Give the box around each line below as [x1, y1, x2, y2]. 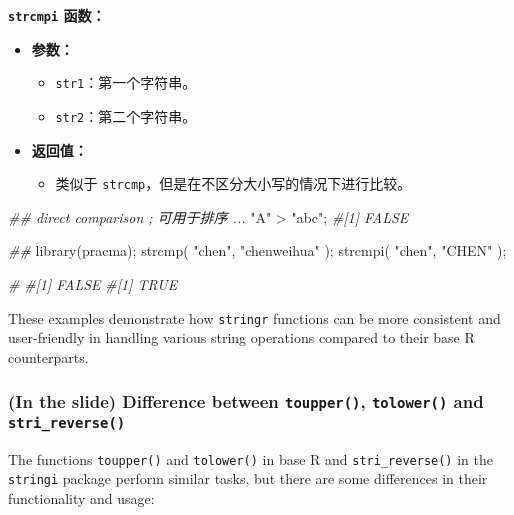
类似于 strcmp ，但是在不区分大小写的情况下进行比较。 [55, 173, 412, 194]
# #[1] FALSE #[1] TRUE [8, 274, 178, 294]
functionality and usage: [8, 488, 155, 509]
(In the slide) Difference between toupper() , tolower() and [8, 389, 484, 414]
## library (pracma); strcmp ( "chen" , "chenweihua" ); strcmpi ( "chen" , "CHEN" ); [8, 240, 507, 261]
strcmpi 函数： [8, 5, 106, 25]
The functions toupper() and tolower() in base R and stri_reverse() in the [8, 448, 493, 469]
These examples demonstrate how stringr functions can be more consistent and [8, 307, 501, 328]
